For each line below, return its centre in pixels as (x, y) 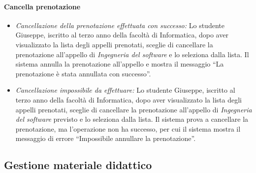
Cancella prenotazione (42, 6)
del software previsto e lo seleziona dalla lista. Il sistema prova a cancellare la (132, 119)
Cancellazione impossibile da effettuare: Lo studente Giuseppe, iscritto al (125, 90)
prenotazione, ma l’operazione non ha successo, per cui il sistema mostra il (128, 128)
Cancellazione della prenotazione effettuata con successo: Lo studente (120, 25)
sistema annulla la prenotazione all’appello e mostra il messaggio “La (120, 64)
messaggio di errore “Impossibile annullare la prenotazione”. (106, 138)
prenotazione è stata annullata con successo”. (83, 73)
